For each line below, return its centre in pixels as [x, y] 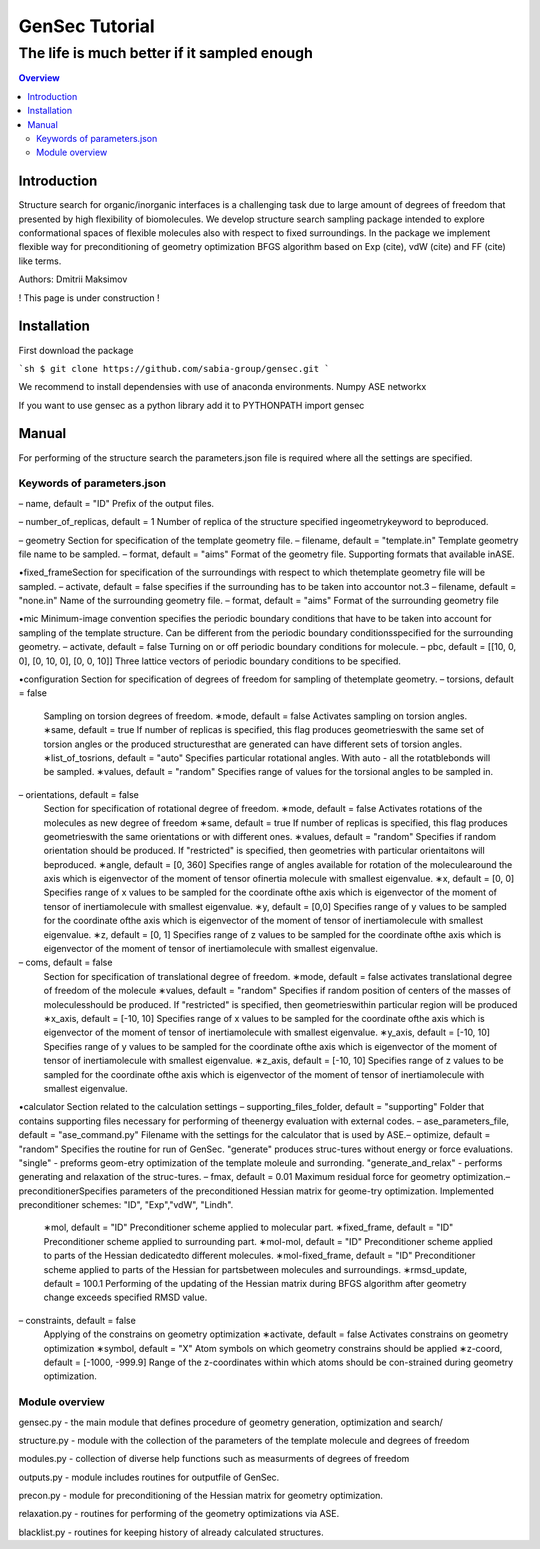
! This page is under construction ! [89, 297]
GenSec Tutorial [86, 26]
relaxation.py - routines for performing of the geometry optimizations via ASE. [179, 1514]
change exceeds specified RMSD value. [125, 1297]
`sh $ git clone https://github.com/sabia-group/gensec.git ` [174, 368]
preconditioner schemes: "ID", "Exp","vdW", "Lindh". [126, 1205]
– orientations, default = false [78, 794]
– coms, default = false [65, 962]
